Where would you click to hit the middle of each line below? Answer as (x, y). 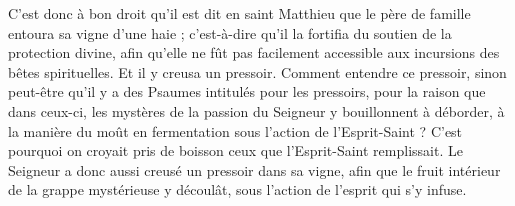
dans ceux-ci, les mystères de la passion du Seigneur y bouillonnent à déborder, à (256, 110)
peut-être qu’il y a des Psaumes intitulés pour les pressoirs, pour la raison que (247, 91)
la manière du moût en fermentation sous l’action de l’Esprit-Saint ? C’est (235, 130)
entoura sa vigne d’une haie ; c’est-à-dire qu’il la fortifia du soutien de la (230, 32)
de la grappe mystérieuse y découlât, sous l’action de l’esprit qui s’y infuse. (237, 189)
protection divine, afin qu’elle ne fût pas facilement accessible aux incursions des (254, 52)
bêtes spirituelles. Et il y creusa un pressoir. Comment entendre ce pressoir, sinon (257, 71)
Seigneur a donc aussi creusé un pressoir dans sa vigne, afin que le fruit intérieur (254, 169)
